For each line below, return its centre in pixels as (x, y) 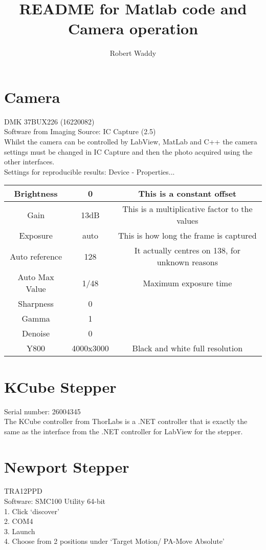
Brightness (36, 194)
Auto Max (36, 277)
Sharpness (36, 304)
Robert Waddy (133, 53)
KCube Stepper (60, 386)
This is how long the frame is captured (187, 236)
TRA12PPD (23, 491)
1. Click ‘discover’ (32, 511)
